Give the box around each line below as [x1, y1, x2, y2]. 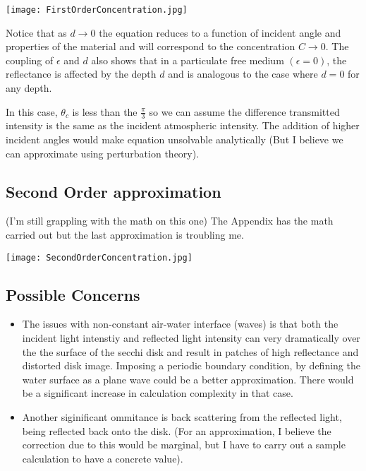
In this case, [6, 104, 58, 119]
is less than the [72, 104, 138, 119]
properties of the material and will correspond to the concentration [6, 39, 295, 54]
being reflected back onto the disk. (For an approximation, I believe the [22, 423, 331, 438]
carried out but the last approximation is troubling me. [6, 227, 244, 242]
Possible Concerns [6, 283, 140, 305]
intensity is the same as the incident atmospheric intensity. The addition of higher [6, 118, 360, 133]
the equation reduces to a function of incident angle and [99, 25, 341, 40]
